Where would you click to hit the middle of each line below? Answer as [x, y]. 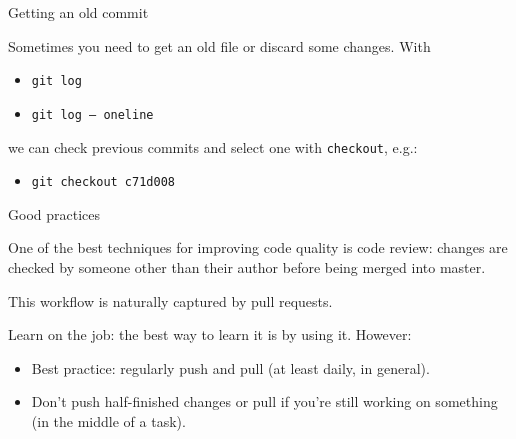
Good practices [54, 213]
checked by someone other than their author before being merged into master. [247, 267]
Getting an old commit [78, 12]
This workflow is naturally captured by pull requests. [170, 300]
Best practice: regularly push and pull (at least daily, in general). [230, 367]
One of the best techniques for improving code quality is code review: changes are [258, 247]
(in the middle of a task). [108, 420]
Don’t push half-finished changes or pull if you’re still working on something [264, 401]
